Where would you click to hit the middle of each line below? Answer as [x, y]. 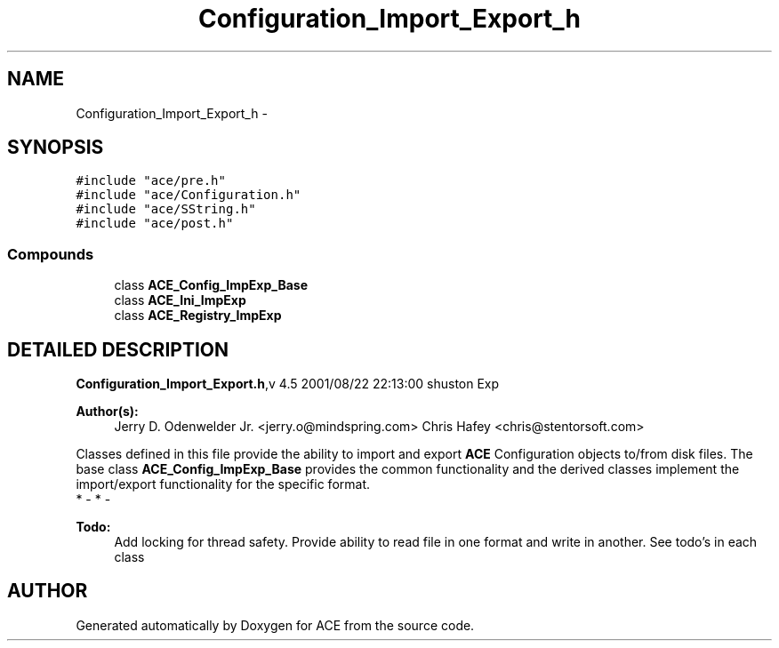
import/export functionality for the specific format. [223, 484]
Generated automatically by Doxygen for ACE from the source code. [275, 625]
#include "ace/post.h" [155, 224]
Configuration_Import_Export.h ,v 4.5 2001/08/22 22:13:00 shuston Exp [288, 384]
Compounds [51, 254]
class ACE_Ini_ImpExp [180, 300]
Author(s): [107, 412]
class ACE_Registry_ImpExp [198, 316]
